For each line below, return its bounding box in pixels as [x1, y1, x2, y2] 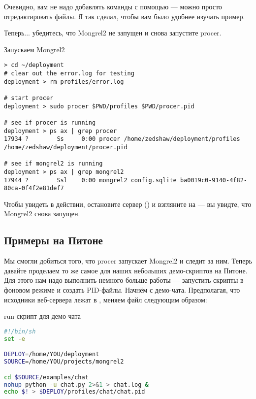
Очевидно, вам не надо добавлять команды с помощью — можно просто [4, 1, 222, 11]
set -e [4, 335, 25, 342]
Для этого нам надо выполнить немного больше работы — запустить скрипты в [4, 275, 244, 285]
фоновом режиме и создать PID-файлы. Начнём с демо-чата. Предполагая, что [4, 285, 240, 295]
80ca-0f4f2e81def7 [4, 185, 64, 192]
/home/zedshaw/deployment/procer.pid [4, 143, 128, 151]
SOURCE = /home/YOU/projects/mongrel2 [4, 358, 124, 366]
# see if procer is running [4, 119, 96, 126]
